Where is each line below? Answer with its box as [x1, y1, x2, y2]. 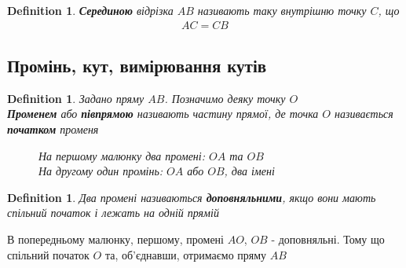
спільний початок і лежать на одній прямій [7, 204, 219, 221]
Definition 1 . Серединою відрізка [7, 2, 174, 18]
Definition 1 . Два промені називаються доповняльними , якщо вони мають [7, 189, 376, 205]
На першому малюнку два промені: [38, 147, 205, 163]
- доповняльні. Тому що [271, 230, 385, 247]
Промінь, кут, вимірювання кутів [7, 53, 267, 78]
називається [335, 105, 393, 122]
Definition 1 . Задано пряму [7, 90, 144, 106]
